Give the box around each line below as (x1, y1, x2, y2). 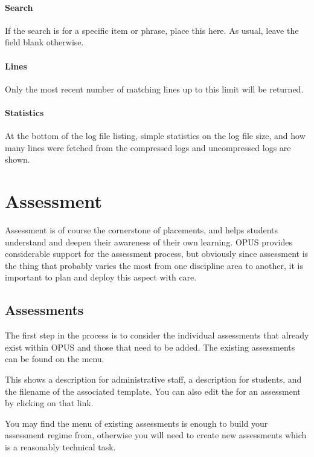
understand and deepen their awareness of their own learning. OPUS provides (5, 235, 292, 248)
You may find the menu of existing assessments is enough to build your (5, 416, 268, 429)
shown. (5, 153, 30, 166)
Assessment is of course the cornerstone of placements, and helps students (5, 224, 278, 236)
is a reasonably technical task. (5, 441, 116, 453)
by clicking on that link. (5, 397, 94, 409)
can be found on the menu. (5, 352, 104, 365)
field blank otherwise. (5, 36, 84, 48)
